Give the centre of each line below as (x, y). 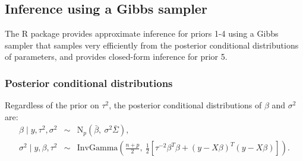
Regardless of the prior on (52, 105)
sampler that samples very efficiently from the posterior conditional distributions (152, 45)
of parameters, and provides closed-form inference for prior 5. (116, 57)
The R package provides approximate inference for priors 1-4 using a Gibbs (142, 33)
